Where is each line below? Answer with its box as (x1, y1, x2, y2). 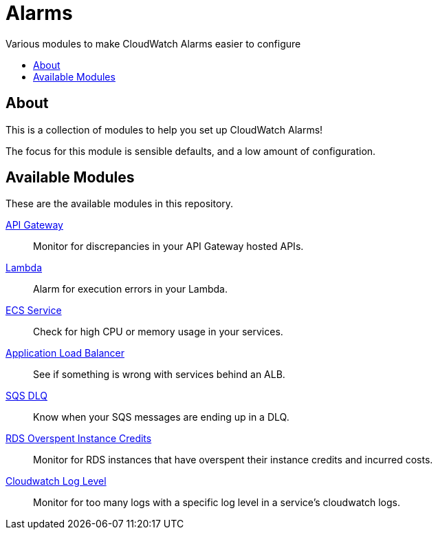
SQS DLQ (6, 390, 47, 402)
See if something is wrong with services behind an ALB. (33, 368, 285, 381)
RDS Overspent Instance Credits (6, 432, 152, 445)
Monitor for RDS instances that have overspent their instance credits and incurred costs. (33, 454, 433, 466)
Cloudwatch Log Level (6, 475, 107, 487)
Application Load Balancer (6, 347, 124, 359)
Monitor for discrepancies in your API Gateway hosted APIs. (33, 240, 304, 253)
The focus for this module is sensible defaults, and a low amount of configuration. (6, 145, 376, 157)
